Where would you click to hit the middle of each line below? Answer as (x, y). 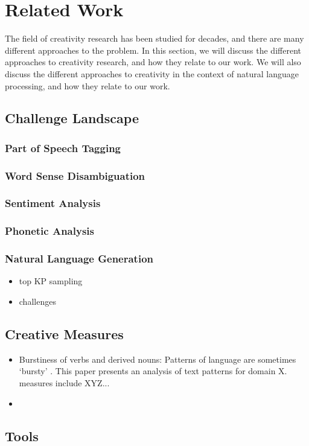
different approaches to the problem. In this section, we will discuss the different (153, 50)
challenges (37, 301)
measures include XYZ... (64, 383)
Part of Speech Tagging (63, 148)
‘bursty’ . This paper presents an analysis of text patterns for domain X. (153, 371)
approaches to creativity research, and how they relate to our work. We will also (153, 62)
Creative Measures (64, 334)
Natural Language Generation (79, 259)
